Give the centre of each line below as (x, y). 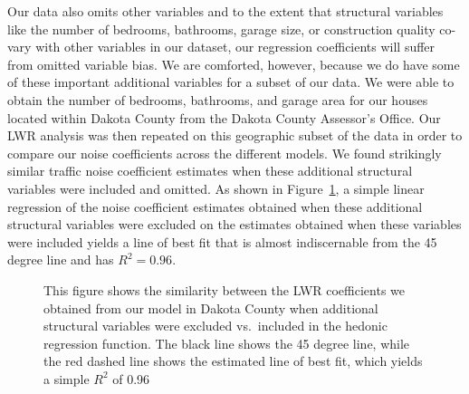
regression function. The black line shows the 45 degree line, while (227, 343)
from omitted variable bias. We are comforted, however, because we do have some (234, 64)
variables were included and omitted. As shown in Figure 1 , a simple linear (216, 188)
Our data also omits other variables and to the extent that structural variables (225, 11)
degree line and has (61, 259)
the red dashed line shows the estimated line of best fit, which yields (233, 361)
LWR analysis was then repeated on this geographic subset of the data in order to (235, 135)
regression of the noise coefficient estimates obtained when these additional (215, 206)
